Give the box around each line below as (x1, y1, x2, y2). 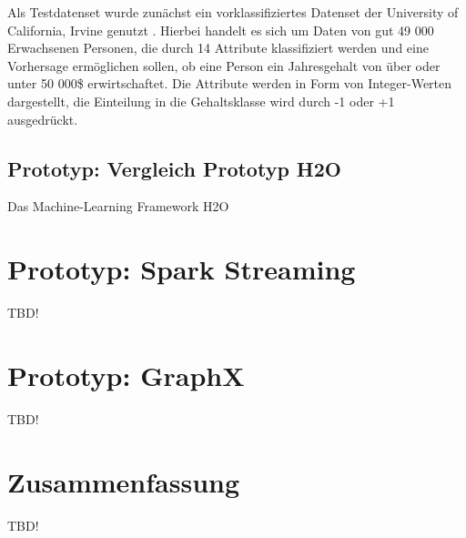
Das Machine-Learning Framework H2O (7, 197, 229, 216)
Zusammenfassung (7, 462, 240, 500)
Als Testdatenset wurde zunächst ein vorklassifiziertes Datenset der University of (7, 3, 459, 21)
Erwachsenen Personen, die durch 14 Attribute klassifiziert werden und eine (7, 38, 429, 57)
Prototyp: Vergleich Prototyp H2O (7, 154, 341, 182)
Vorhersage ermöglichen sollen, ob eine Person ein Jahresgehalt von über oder (7, 56, 441, 75)
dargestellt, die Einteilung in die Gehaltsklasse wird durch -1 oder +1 (7, 91, 395, 110)
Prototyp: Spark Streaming (7, 250, 356, 288)
